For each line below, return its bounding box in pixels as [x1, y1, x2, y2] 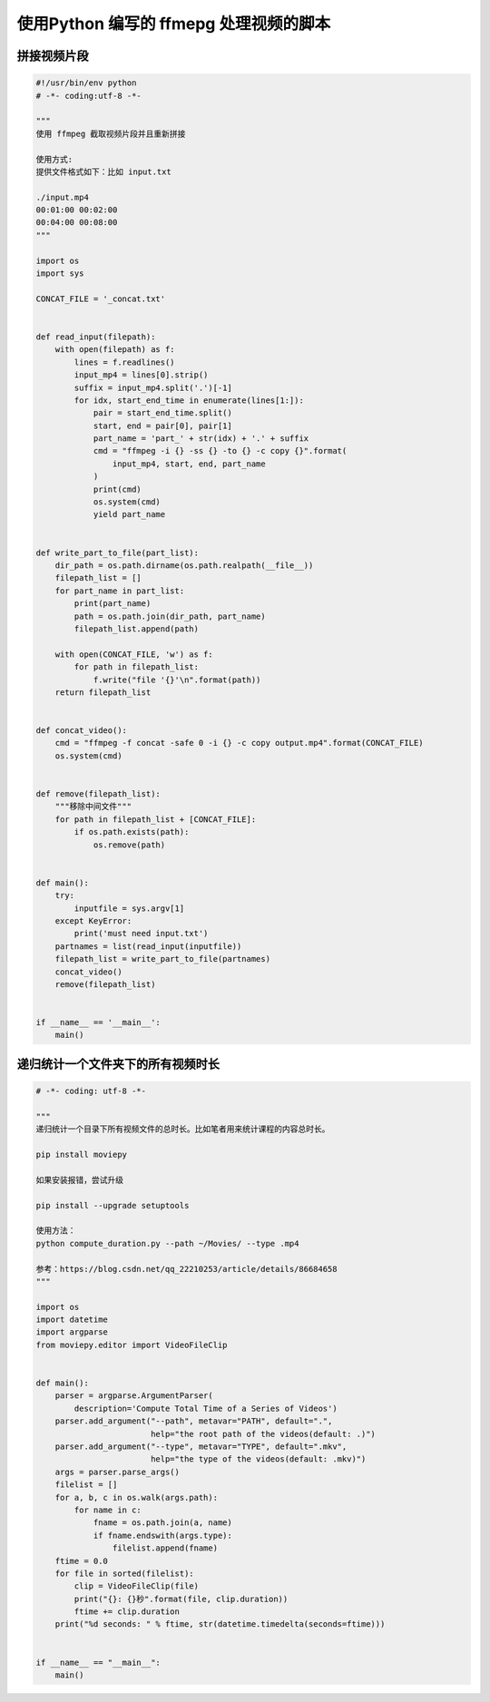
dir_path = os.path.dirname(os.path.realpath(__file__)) [54, 561, 314, 571]
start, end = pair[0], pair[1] [93, 420, 233, 431]
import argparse [35, 1327, 109, 1337]
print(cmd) [93, 484, 142, 494]
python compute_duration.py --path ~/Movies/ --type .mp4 [35, 1238, 299, 1248]
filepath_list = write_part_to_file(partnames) [54, 954, 271, 964]
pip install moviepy [35, 1149, 127, 1159]
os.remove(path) [93, 839, 166, 850]
